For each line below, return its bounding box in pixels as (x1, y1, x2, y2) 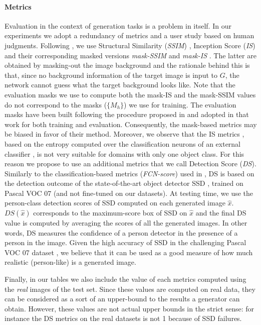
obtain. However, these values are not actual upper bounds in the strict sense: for (5, 303, 254, 313)
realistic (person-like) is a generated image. (5, 257, 136, 267)
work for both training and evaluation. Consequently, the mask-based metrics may (5, 119, 257, 129)
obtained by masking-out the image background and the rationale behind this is (5, 60, 250, 70)
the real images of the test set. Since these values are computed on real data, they (5, 283, 255, 294)
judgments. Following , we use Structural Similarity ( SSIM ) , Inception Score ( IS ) (5, 40, 255, 50)
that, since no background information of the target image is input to (5, 69, 217, 80)
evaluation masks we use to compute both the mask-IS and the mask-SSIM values (5, 89, 256, 99)
